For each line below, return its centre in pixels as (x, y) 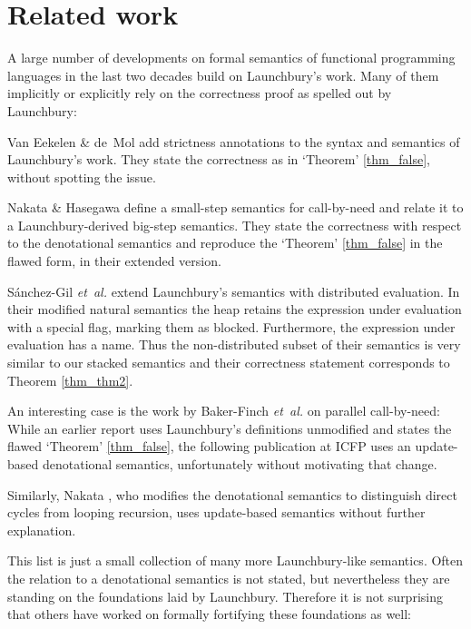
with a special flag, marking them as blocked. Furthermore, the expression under (231, 326)
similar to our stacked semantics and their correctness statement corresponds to (229, 363)
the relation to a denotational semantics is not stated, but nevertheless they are (229, 578)
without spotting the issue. (82, 177)
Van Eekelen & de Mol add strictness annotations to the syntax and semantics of (234, 141)
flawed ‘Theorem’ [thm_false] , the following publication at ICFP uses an (209, 446)
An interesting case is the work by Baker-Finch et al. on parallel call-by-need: (224, 411)
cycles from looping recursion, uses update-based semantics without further (216, 512)
